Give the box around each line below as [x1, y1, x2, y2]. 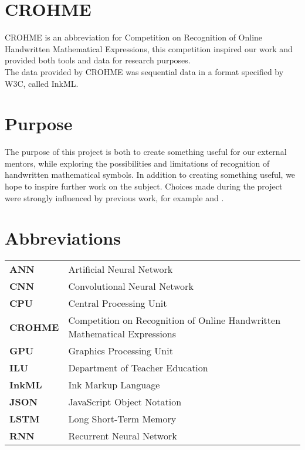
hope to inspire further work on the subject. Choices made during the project [5, 180, 283, 192]
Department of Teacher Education [68, 361, 208, 375]
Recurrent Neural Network [68, 429, 177, 443]
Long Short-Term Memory [68, 412, 177, 426]
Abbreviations [5, 226, 121, 250]
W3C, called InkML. [5, 77, 79, 89]
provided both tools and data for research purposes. [5, 54, 191, 66]
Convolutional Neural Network [68, 279, 194, 293]
